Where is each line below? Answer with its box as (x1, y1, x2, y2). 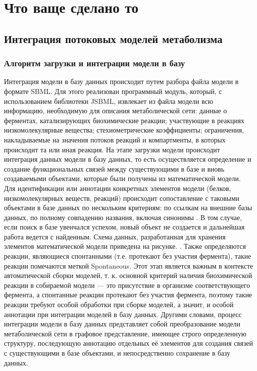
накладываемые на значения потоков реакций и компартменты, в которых (4, 134, 226, 144)
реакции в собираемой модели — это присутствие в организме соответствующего (4, 279, 250, 290)
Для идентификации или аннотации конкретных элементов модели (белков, (4, 183, 231, 193)
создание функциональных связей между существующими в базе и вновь (4, 163, 224, 174)
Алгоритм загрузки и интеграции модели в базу (4, 57, 185, 69)
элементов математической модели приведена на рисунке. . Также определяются (4, 241, 246, 251)
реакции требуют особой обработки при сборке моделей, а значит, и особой (4, 299, 234, 310)
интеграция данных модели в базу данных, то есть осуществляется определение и (4, 154, 252, 164)
